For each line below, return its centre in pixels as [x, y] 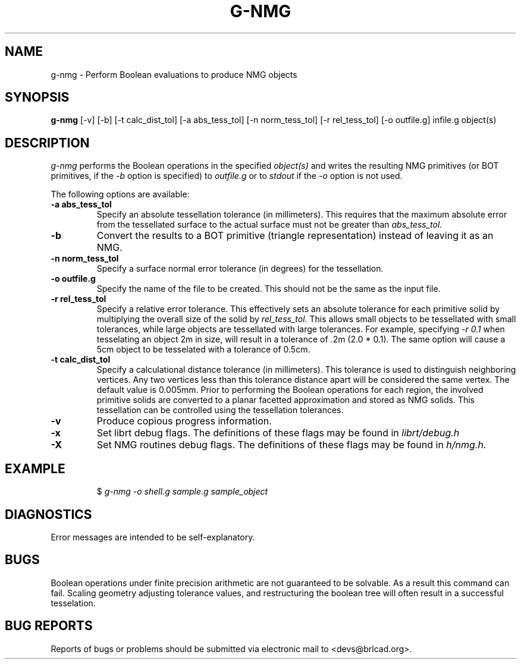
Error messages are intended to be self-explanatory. [153, 537]
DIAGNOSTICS [48, 514]
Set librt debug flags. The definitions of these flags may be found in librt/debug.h [278, 433]
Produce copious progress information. [184, 421]
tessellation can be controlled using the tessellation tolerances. [220, 410]
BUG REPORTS [49, 626]
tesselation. [73, 603]
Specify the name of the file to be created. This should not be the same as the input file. [269, 289]
